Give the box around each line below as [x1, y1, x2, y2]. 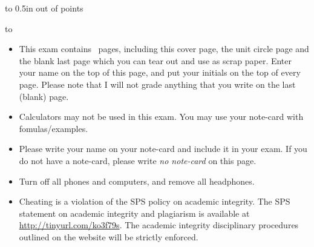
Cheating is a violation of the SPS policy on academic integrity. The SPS [19, 195, 290, 208]
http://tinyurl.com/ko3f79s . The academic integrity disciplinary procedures [19, 219, 299, 231]
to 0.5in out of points [5, 2, 83, 14]
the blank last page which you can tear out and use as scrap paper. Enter [19, 54, 292, 67]
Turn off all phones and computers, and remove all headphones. [19, 174, 255, 187]
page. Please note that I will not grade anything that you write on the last [19, 77, 296, 90]
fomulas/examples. [19, 122, 88, 134]
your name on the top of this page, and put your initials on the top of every [19, 66, 301, 79]
